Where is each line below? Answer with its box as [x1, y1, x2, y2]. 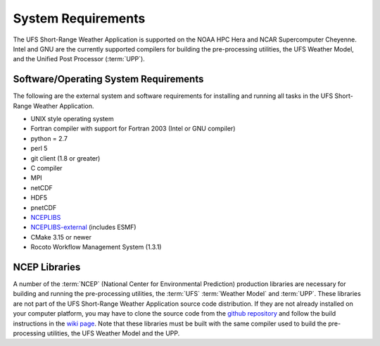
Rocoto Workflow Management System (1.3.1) [30, 243, 162, 252]
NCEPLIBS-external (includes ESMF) [30, 223, 137, 232]
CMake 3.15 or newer [30, 233, 91, 241]
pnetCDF [30, 203, 57, 211]
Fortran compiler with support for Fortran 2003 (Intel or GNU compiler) [30, 124, 236, 133]
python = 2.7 [30, 134, 68, 142]
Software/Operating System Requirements [13, 73, 204, 85]
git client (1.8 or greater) [30, 154, 101, 162]
